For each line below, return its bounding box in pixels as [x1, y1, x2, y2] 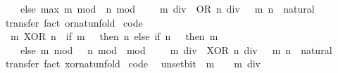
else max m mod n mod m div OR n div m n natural [20, 1, 315, 15]
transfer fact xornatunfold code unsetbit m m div [5, 56, 261, 71]
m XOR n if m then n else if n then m [10, 29, 218, 44]
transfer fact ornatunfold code [5, 15, 143, 29]
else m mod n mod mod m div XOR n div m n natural [20, 42, 332, 57]
